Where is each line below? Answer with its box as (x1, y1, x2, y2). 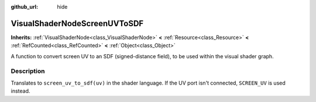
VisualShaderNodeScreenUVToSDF (11, 18, 144, 29)
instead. (11, 87, 30, 94)
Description (11, 67, 45, 75)
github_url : (11, 3, 38, 10)
